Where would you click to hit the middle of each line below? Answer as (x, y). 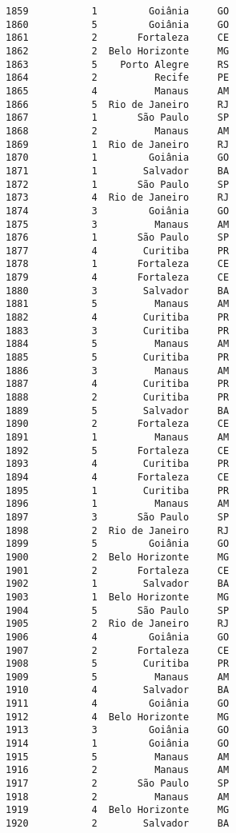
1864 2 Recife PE (118, 78)
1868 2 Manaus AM (118, 131)
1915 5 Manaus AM (118, 757)
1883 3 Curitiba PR (118, 331)
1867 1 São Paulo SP (118, 118)
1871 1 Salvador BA (118, 171)
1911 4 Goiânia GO (118, 704)
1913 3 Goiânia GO (118, 730)
